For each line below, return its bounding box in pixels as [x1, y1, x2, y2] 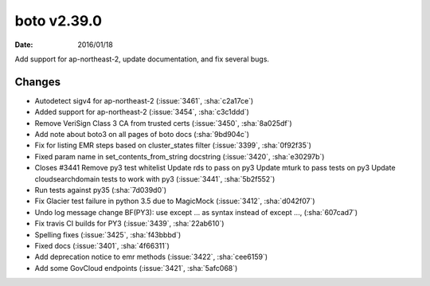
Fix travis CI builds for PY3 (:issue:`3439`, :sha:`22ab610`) [34, 219, 225, 229]
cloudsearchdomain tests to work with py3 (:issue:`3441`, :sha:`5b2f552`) [34, 174, 276, 183]
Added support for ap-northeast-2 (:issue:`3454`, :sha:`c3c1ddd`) [34, 108, 250, 117]
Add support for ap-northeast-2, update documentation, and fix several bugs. [14, 54, 270, 64]
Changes [14, 75, 61, 88]
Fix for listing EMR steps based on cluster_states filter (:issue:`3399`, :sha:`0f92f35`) [34, 140, 312, 151]
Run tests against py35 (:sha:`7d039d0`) [34, 185, 167, 194]
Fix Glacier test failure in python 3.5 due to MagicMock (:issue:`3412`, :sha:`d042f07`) [34, 196, 315, 206]
